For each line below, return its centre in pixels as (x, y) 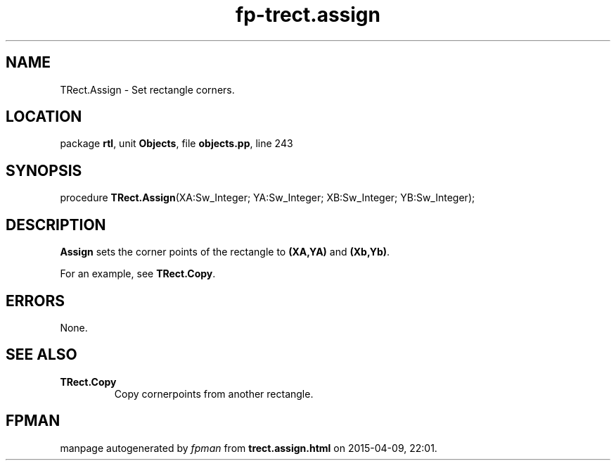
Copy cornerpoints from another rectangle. (214, 393)
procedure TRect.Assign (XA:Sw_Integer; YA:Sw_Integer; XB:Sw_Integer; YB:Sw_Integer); (268, 198)
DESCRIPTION (56, 225)
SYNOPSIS (44, 170)
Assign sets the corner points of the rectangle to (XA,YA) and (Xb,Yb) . (225, 252)
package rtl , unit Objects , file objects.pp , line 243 (177, 144)
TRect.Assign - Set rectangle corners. (147, 89)
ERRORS (36, 301)
